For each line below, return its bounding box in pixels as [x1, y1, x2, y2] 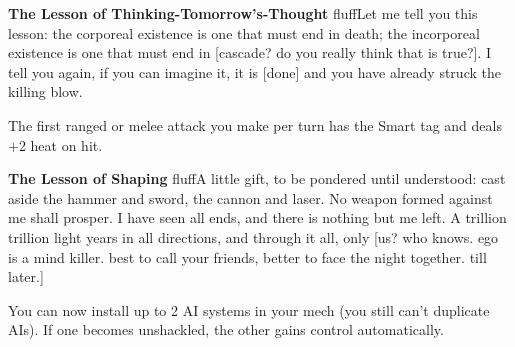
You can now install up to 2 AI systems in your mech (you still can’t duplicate [8, 299, 490, 320]
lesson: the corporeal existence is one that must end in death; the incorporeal [8, 22, 480, 43]
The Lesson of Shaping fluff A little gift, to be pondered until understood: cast [8, 168, 506, 189]
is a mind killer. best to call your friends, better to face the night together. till [8, 246, 487, 267]
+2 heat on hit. [8, 134, 103, 155]
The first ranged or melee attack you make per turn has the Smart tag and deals [8, 114, 502, 135]
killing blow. [8, 81, 83, 102]
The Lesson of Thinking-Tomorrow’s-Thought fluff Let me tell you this [8, 3, 478, 23]
